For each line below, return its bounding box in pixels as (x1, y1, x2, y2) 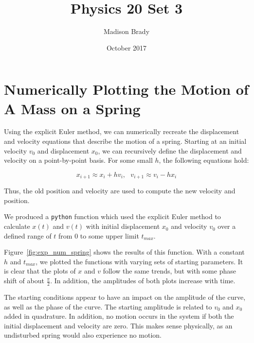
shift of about (4, 275, 44, 286)
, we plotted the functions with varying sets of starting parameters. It (36, 256, 243, 266)
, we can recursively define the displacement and (98, 145, 242, 155)
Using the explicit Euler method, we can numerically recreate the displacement (4, 126, 239, 137)
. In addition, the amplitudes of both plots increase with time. (50, 275, 236, 286)
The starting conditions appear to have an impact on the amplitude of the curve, (4, 292, 246, 302)
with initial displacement (86, 221, 160, 231)
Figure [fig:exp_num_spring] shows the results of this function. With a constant (4, 247, 245, 257)
